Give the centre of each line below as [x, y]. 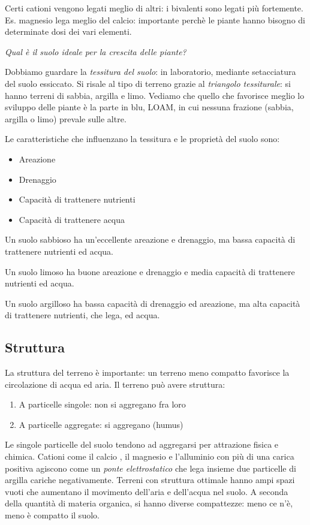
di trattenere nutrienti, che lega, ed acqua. [82, 315]
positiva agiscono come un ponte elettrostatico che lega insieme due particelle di [151, 468]
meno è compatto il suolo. [52, 515]
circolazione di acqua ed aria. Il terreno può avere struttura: [115, 384]
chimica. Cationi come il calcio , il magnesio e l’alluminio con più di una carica [150, 456]
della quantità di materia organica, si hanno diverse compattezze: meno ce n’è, [149, 503]
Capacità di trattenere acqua [72, 219]
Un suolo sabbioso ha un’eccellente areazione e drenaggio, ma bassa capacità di [150, 239]
